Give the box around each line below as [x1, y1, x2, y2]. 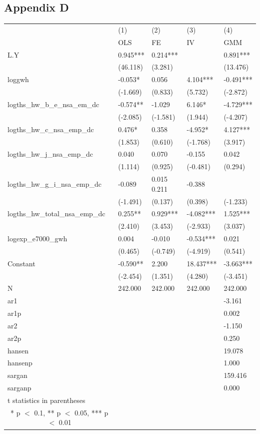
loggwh [7, 74, 29, 85]
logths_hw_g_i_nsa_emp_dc [7, 178, 101, 189]
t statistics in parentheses [7, 395, 85, 405]
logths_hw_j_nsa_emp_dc [7, 149, 93, 159]
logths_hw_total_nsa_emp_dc [7, 208, 105, 219]
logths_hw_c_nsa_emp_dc [7, 124, 94, 134]
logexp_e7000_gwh [7, 233, 67, 244]
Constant [7, 258, 35, 268]
